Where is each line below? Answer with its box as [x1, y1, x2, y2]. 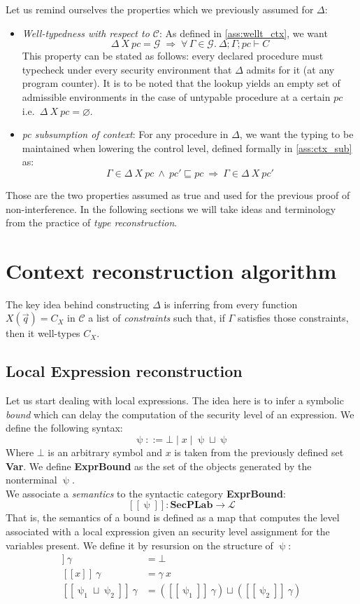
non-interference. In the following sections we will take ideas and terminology [6, 201, 336, 216]
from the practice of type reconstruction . [6, 215, 178, 230]
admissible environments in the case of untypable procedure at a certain [22, 89, 331, 104]
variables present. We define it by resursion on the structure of [6, 537, 273, 552]
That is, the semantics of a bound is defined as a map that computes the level [6, 510, 340, 525]
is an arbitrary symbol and [48, 445, 162, 460]
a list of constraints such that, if [88, 310, 225, 325]
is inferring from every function [164, 296, 298, 311]
